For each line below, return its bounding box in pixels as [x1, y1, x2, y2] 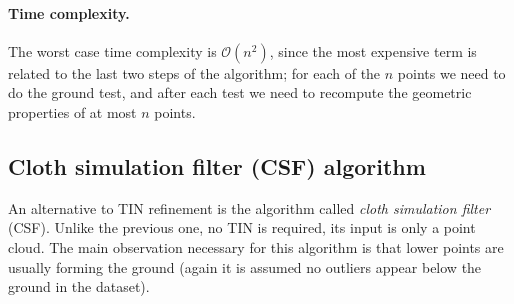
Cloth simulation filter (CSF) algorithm [8, 150, 426, 181]
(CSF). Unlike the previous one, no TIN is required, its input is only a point [8, 217, 476, 238]
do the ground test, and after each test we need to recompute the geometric [8, 82, 472, 103]
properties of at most [8, 101, 137, 122]
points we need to [397, 62, 506, 83]
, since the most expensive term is [269, 40, 477, 61]
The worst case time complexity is [8, 40, 217, 61]
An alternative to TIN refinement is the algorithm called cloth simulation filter [8, 197, 491, 218]
